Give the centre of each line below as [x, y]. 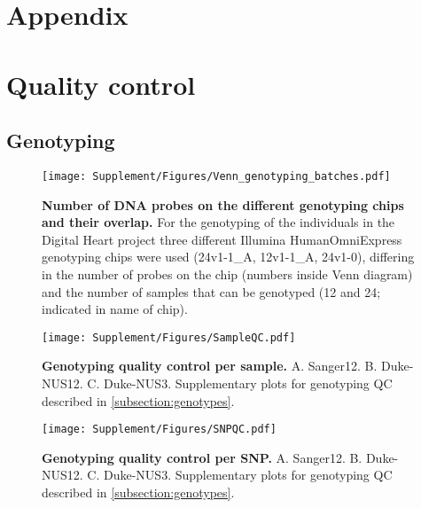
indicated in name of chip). [115, 309]
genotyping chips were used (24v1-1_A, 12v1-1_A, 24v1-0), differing [228, 257]
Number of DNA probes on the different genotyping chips [223, 204]
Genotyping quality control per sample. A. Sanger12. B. [210, 366]
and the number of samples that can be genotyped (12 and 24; [211, 291]
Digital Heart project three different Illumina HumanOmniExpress [222, 239]
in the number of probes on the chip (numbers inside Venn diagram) [227, 274]
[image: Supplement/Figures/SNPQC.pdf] [159, 430]
